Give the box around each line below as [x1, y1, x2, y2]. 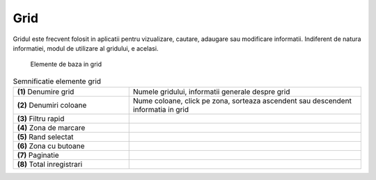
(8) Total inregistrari [17, 160, 83, 170]
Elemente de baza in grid [30, 60, 102, 69]
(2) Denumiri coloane [17, 101, 87, 111]
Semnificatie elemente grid [13, 76, 101, 86]
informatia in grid [132, 105, 189, 115]
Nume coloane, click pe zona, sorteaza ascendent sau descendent [132, 96, 352, 106]
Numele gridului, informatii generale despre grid [132, 87, 290, 97]
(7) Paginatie [17, 150, 59, 160]
